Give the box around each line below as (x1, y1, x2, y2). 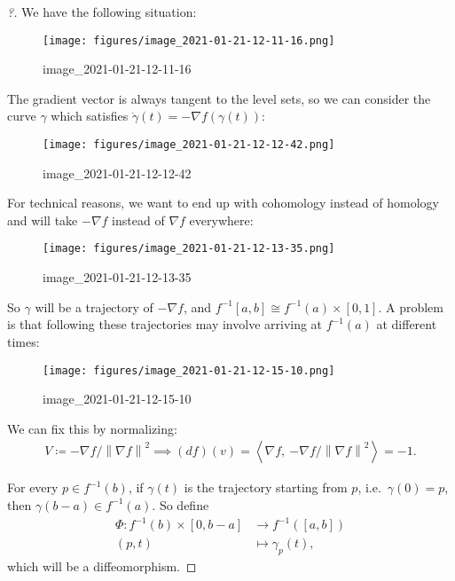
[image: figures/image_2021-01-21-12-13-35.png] (43, 242, 335, 255)
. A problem (378, 297, 443, 316)
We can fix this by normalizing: (7, 419, 177, 437)
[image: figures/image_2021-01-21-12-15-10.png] (43, 364, 335, 377)
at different (376, 315, 437, 334)
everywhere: (189, 210, 254, 229)
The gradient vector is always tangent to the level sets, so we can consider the (7, 89, 431, 107)
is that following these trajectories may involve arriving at (7, 315, 323, 334)
